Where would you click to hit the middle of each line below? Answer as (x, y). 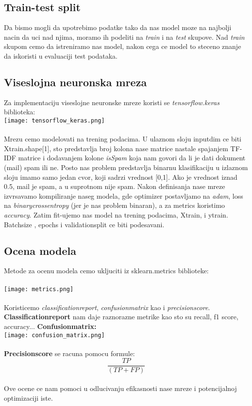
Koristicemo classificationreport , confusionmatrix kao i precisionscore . (107, 307)
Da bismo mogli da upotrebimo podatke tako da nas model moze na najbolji (118, 27)
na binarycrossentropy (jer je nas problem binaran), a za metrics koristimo (115, 205)
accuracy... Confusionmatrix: (50, 326)
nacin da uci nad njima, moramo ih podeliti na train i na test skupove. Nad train (124, 37)
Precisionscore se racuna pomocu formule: (69, 353)
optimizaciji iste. (28, 398)
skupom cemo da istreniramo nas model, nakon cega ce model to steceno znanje (123, 46)
